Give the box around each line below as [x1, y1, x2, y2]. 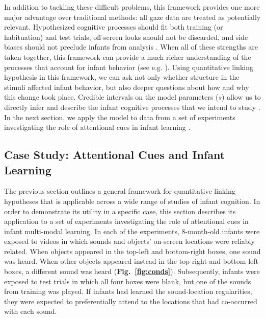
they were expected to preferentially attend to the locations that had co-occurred [4, 296, 257, 306]
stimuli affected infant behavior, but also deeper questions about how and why [4, 81, 249, 92]
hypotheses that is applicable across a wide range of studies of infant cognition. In [4, 195, 260, 206]
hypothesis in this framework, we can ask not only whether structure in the [4, 72, 240, 82]
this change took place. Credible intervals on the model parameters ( [4, 92, 219, 102]
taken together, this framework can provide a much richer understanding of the [4, 51, 251, 62]
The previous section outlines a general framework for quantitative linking [4, 186, 235, 196]
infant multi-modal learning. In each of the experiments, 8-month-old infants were [4, 225, 260, 236]
